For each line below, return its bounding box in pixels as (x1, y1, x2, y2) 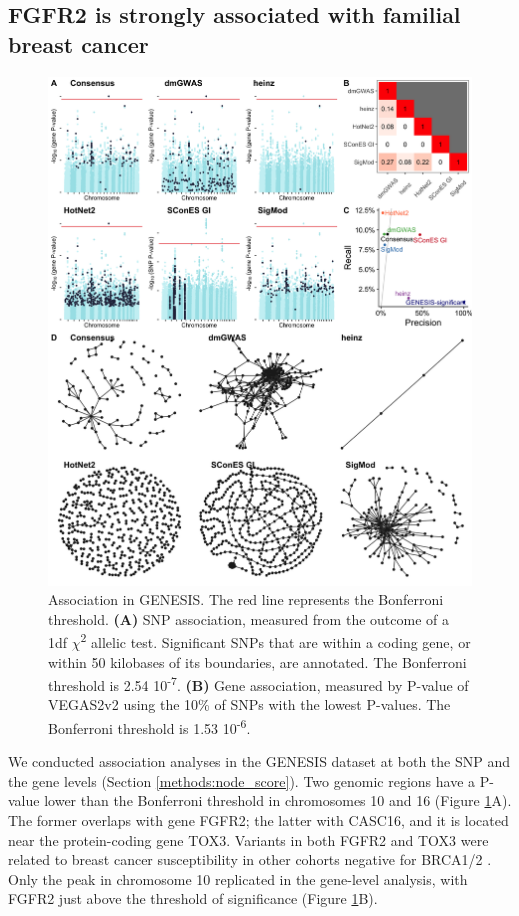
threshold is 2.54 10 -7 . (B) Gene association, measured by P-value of (48, 672, 469, 695)
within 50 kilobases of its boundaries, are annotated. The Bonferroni (48, 651, 467, 672)
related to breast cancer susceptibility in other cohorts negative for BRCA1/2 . (8, 849, 492, 870)
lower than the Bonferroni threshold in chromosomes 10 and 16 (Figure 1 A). (44, 790, 512, 811)
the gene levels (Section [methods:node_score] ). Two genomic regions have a (8, 770, 476, 791)
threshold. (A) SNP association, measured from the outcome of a (48, 608, 449, 629)
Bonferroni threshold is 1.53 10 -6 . (48, 715, 251, 738)
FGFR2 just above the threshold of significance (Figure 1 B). (8, 888, 378, 909)
